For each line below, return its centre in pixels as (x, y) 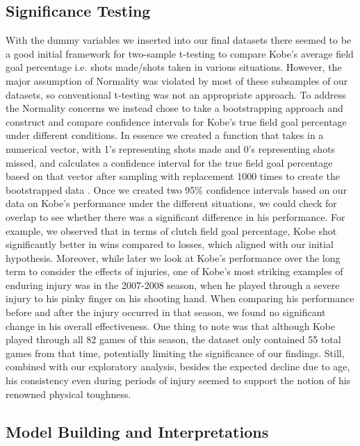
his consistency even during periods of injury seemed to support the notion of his (178, 380)
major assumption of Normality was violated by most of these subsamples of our (177, 80)
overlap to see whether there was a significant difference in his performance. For (175, 216)
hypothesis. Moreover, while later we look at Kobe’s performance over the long (173, 257)
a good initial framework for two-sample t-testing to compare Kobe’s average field (180, 53)
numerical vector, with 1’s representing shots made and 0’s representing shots (171, 148)
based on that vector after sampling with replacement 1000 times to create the (173, 176)
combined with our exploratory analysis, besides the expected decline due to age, (178, 366)
